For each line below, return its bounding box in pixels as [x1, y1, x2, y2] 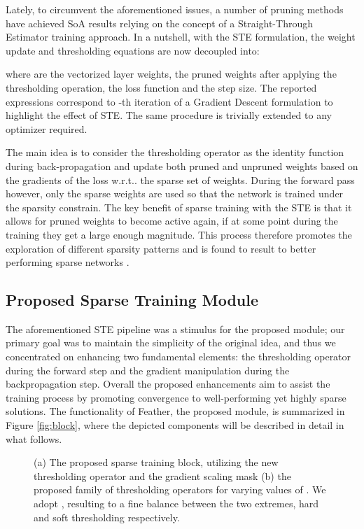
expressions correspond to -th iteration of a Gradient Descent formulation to [6, 94, 333, 108]
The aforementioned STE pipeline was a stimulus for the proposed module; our [6, 321, 345, 336]
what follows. [6, 431, 62, 446]
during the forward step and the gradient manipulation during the [6, 362, 290, 377]
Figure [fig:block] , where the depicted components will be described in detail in [6, 418, 344, 432]
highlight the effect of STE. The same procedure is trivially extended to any [6, 108, 332, 122]
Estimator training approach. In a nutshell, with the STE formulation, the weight [6, 29, 356, 44]
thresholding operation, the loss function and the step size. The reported [6, 80, 317, 94]
